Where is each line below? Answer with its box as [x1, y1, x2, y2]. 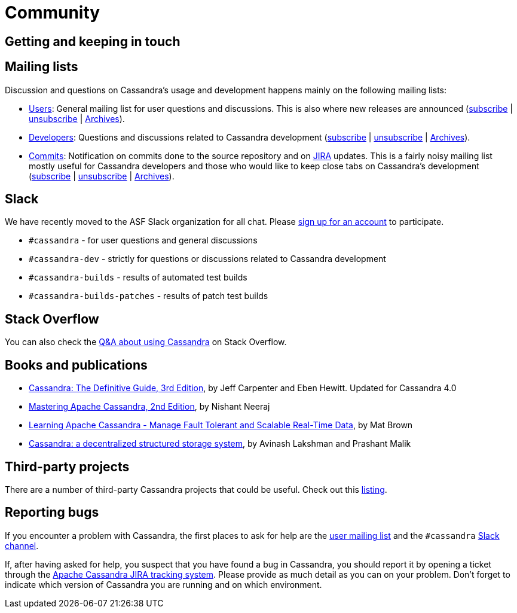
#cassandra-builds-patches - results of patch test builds [29, 291, 268, 301]
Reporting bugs [5, 505, 99, 520]
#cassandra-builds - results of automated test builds [29, 272, 247, 283]
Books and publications [5, 357, 148, 373]
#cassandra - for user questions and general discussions [29, 235, 258, 246]
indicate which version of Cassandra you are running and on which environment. [5, 579, 322, 590]
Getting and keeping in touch [5, 33, 181, 49]
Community [5, 2, 100, 23]
